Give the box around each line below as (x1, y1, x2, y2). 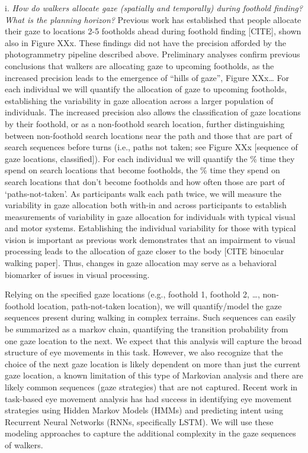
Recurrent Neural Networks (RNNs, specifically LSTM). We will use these (5, 415, 274, 428)
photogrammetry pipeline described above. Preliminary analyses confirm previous (5, 48, 300, 60)
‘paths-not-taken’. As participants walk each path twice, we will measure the (5, 187, 282, 199)
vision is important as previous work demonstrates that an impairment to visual (5, 233, 296, 245)
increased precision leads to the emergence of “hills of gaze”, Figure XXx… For (5, 71, 290, 83)
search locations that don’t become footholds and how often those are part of (5, 175, 285, 187)
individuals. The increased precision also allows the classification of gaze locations (5, 106, 301, 118)
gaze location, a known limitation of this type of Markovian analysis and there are (5, 369, 303, 381)
